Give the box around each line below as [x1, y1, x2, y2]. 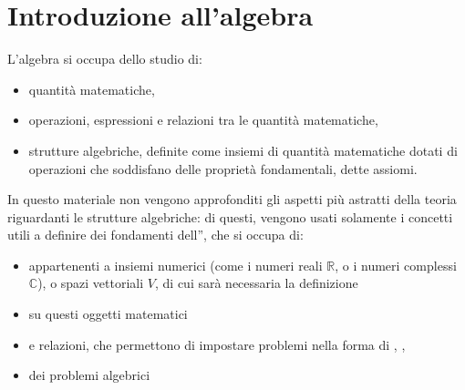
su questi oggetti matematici [28, 304, 188, 323]
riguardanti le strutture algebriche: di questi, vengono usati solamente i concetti [7, 207, 453, 226]
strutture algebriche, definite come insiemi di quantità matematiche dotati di [28, 140, 458, 159]
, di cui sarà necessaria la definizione [154, 273, 358, 292]
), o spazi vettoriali [37, 273, 144, 292]
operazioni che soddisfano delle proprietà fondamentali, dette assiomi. [28, 159, 418, 178]
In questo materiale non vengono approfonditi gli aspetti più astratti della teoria [7, 190, 457, 209]
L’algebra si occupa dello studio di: [7, 49, 202, 68]
